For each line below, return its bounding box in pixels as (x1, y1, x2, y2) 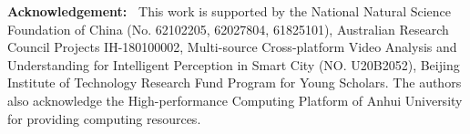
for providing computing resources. (7, 108, 201, 128)
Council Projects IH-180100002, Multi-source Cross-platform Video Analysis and (7, 37, 457, 57)
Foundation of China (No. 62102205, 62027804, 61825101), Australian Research (7, 19, 449, 38)
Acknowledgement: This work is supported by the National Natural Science (7, 2, 452, 20)
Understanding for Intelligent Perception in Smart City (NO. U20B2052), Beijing (7, 55, 460, 74)
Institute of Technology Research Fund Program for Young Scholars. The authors (7, 73, 462, 92)
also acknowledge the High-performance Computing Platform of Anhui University (7, 90, 463, 109)
